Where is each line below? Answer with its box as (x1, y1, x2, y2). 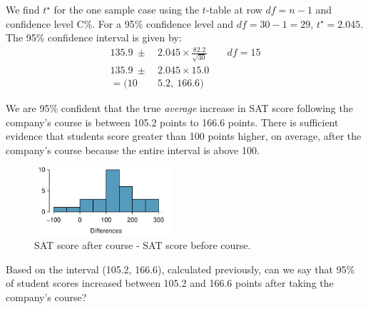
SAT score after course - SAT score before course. (34, 238, 251, 253)
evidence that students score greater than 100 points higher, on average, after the (6, 128, 362, 143)
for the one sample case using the (53, 2, 200, 16)
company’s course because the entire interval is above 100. (6, 142, 260, 157)
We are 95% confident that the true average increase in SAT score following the (6, 101, 353, 116)
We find (6, 2, 40, 16)
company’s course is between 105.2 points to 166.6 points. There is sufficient (6, 114, 339, 129)
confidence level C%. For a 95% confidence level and (6, 16, 234, 31)
